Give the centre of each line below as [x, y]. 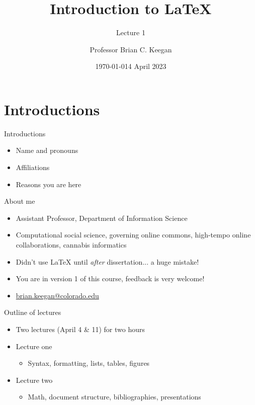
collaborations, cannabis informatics [71, 245]
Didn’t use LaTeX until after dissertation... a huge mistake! [107, 261]
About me [20, 201]
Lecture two [34, 380]
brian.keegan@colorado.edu [57, 295]
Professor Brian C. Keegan [131, 49]
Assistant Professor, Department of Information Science [102, 218]
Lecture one [34, 346]
